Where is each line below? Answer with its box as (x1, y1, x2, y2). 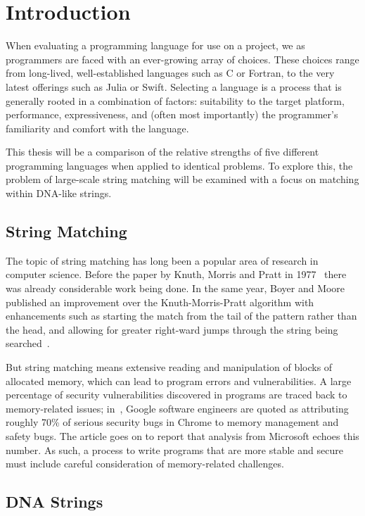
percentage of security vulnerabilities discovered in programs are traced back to (6, 387, 347, 402)
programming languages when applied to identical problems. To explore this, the (6, 158, 353, 172)
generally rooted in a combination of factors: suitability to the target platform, (6, 93, 345, 108)
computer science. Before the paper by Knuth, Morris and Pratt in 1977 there (6, 267, 347, 282)
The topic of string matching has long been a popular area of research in (6, 253, 319, 268)
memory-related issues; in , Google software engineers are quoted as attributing (6, 401, 349, 415)
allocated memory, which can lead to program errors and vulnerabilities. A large (6, 373, 352, 388)
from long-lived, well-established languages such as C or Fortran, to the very (6, 65, 335, 80)
